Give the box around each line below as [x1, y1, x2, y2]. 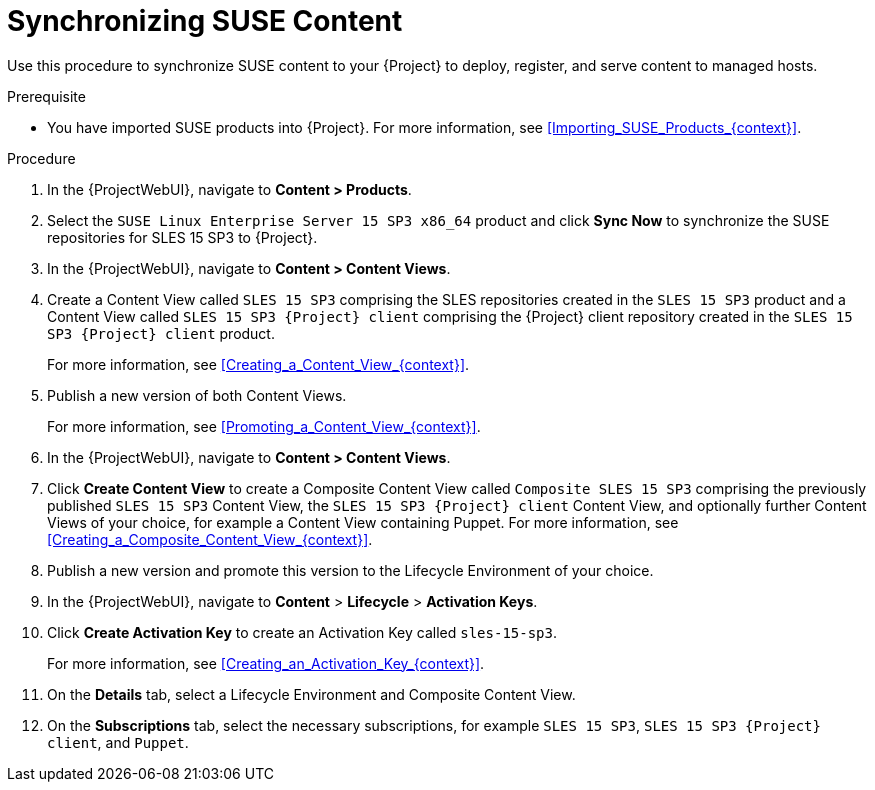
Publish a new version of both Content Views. [47, 386, 347, 404]
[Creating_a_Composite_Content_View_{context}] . [47, 530, 373, 548]
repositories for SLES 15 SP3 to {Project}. [47, 228, 318, 246]
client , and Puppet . [47, 733, 189, 751]
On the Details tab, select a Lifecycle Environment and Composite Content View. [47, 685, 576, 703]
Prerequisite [7, 87, 86, 105]
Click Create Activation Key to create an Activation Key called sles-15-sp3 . [47, 623, 558, 641]
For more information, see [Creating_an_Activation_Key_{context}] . [47, 654, 485, 672]
